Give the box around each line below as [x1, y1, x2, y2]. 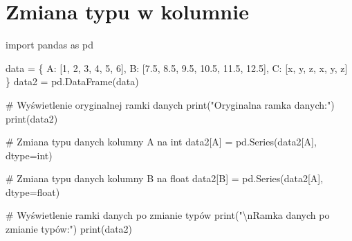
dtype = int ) [6, 148, 53, 162]
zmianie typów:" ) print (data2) [6, 222, 133, 236]
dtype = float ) [6, 184, 60, 199]
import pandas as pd [6, 37, 94, 52]
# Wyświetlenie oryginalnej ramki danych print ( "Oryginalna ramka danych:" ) [6, 97, 335, 111]
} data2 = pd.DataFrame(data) [6, 74, 139, 89]
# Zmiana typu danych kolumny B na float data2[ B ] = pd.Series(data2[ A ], [6, 171, 324, 186]
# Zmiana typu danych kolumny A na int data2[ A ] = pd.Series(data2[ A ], [6, 134, 317, 149]
